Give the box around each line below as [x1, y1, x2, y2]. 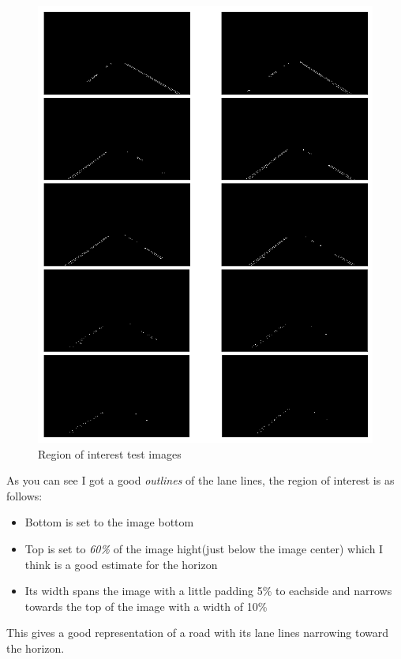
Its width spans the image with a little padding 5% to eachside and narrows [24, 582, 392, 599]
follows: [6, 487, 43, 504]
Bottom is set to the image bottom [24, 514, 194, 530]
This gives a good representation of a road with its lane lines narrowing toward [6, 624, 389, 641]
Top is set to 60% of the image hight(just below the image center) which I [24, 540, 384, 556]
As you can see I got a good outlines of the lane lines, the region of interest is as [6, 472, 395, 489]
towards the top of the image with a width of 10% [24, 597, 268, 614]
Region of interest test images [38, 445, 182, 462]
